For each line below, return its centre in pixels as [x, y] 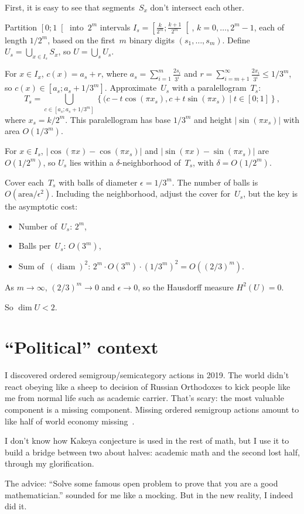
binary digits [152, 40]
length [16, 40]
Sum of [31, 265]
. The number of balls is [215, 182]
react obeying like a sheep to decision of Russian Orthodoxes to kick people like [148, 386]
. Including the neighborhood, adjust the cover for [141, 193]
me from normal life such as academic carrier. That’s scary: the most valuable [144, 398]
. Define [236, 40]
